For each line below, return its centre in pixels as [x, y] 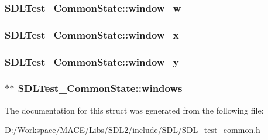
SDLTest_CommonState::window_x [92, 34]
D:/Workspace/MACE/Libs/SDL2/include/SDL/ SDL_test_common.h [133, 130]
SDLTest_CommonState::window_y [92, 61]
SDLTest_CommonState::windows [100, 88]
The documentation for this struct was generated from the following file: [134, 110]
